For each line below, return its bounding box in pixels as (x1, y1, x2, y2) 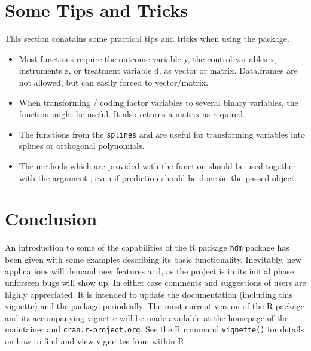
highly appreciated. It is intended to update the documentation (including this (5, 288, 292, 300)
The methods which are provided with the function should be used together (19, 159, 296, 172)
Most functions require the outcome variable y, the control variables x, (19, 52, 277, 65)
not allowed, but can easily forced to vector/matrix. (19, 75, 209, 88)
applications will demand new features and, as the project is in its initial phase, (5, 264, 297, 277)
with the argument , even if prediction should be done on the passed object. (19, 171, 297, 184)
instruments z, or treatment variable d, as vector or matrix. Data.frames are (19, 64, 298, 77)
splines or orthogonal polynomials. (19, 139, 145, 152)
